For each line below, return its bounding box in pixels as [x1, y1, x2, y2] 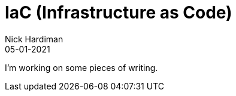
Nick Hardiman [5, 33, 63, 44]
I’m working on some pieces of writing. [5, 62, 158, 73]
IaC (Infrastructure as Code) [5, 2, 232, 23]
